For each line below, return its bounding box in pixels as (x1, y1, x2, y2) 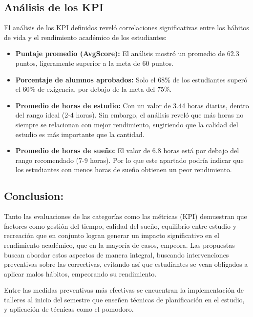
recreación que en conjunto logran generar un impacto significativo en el (4, 230, 219, 240)
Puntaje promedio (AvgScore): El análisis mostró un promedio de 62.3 (15, 48, 239, 59)
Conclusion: (4, 188, 64, 203)
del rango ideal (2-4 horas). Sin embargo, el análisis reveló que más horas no (15, 110, 244, 120)
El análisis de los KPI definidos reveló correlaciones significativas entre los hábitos (4, 22, 249, 33)
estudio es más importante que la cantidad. (15, 129, 145, 139)
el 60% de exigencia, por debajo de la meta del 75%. (15, 84, 172, 94)
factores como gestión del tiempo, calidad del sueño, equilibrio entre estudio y (4, 220, 237, 231)
